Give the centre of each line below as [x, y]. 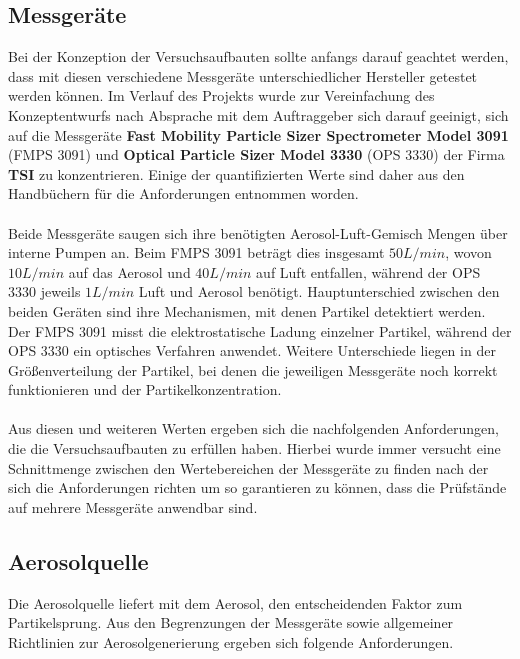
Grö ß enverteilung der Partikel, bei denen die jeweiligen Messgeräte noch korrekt [253, 369]
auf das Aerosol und [129, 271]
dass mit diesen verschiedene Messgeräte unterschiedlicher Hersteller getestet [243, 75]
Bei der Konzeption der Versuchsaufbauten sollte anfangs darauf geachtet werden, [258, 56]
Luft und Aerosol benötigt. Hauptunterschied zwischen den [319, 291]
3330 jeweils [44, 291]
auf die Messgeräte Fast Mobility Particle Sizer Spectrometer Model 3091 [258, 134]
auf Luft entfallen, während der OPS [368, 271]
